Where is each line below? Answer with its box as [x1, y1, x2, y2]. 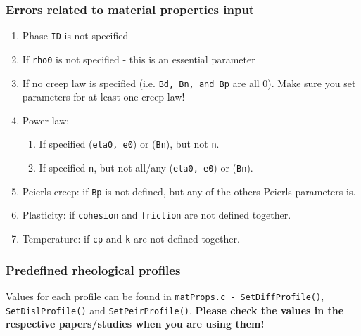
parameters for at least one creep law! [22, 89, 185, 104]
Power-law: [22, 112, 70, 127]
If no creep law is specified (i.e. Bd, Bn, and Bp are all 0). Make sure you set [22, 75, 356, 90]
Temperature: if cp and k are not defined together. [22, 231, 240, 245]
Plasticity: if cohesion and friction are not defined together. [22, 207, 291, 222]
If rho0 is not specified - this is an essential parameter [22, 51, 255, 66]
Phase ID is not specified [22, 28, 129, 43]
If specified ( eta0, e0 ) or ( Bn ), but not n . [39, 136, 220, 151]
